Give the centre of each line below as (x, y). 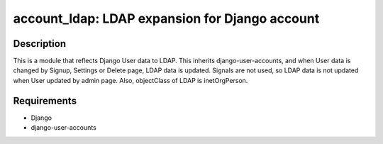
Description (40, 44)
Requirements (45, 100)
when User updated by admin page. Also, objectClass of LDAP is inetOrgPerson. (131, 80)
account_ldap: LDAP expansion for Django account (166, 18)
